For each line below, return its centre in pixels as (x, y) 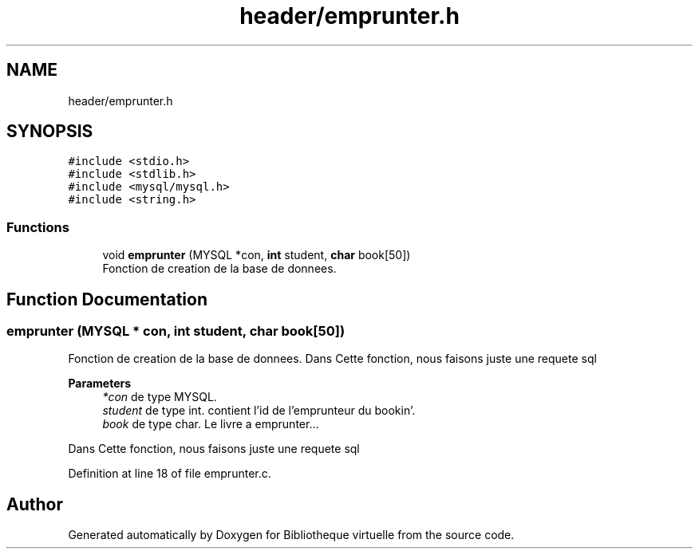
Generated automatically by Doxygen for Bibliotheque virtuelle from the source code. (291, 535)
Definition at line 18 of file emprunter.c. (170, 474)
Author (35, 504)
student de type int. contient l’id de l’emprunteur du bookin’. (259, 411)
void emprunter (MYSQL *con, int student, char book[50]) (257, 255)
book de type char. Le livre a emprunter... (211, 424)
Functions (38, 227)
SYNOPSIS (50, 132)
